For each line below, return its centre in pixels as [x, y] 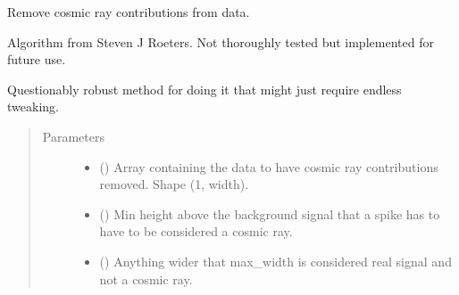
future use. [37, 59]
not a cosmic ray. [146, 279]
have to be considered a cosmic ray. [196, 231]
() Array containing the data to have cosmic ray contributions [269, 166]
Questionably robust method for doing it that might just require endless [204, 89]
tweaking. [33, 107]
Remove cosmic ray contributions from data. [129, 12]
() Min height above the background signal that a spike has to [270, 213]
